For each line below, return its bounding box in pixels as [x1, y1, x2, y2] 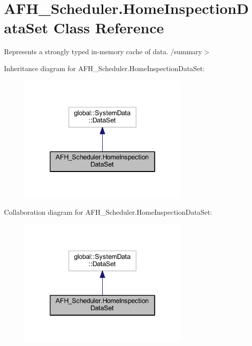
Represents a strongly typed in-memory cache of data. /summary [4, 46, 202, 57]
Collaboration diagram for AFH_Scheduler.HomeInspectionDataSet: [4, 207, 212, 217]
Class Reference [53, 17, 164, 38]
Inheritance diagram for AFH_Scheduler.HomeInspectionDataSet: [4, 63, 205, 73]
